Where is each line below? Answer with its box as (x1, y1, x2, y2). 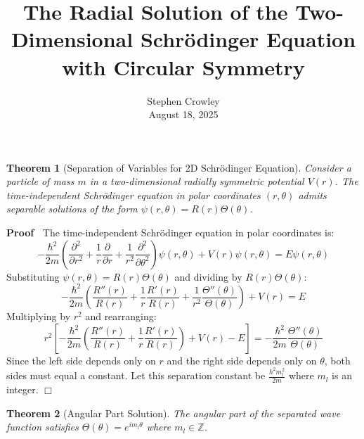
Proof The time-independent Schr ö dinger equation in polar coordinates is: (6, 225, 334, 240)
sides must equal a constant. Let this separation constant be (6, 368, 266, 383)
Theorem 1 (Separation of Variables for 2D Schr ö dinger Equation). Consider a (6, 160, 351, 174)
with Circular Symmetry (62, 52, 305, 81)
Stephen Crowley (147, 93, 220, 108)
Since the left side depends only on (6, 352, 156, 367)
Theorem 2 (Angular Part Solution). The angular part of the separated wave (6, 405, 341, 420)
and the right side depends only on (167, 352, 317, 367)
